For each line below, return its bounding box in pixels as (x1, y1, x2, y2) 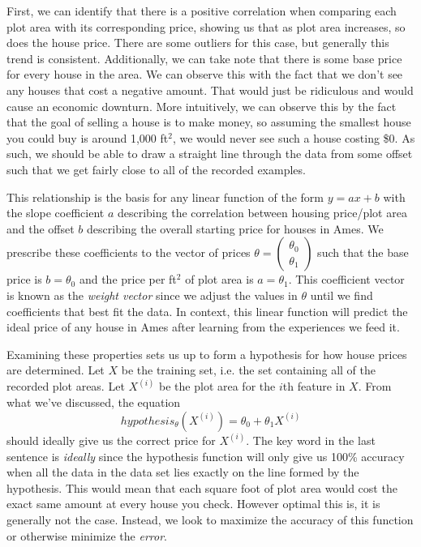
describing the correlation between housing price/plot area (117, 204, 407, 221)
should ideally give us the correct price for (6, 431, 216, 448)
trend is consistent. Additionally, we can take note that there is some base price (6, 49, 402, 66)
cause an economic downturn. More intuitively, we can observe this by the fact (6, 97, 397, 114)
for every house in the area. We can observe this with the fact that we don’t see (6, 66, 403, 83)
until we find (310, 286, 373, 303)
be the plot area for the (159, 378, 276, 395)
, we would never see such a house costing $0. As (172, 129, 415, 146)
